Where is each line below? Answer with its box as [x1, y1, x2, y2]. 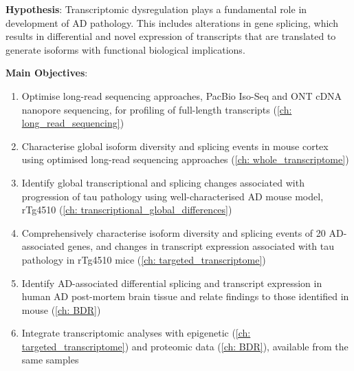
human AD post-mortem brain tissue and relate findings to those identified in [21, 289, 349, 304]
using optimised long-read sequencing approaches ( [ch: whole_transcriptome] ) [21, 152, 349, 167]
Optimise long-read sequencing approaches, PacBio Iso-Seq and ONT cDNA [21, 88, 342, 103]
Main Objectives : [5, 65, 88, 80]
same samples [21, 352, 79, 367]
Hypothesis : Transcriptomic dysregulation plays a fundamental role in [5, 2, 307, 16]
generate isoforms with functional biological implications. [5, 42, 245, 56]
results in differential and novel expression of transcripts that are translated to [5, 29, 336, 43]
